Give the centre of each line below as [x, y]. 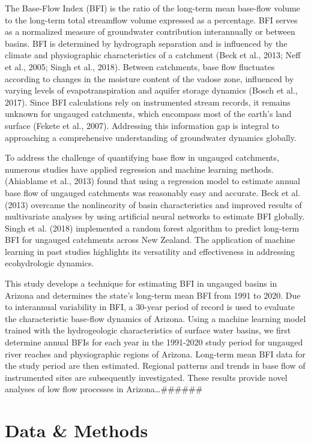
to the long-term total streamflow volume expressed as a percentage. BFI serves [151, 19]
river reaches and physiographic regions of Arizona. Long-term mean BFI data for [155, 354]
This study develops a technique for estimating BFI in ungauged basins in [141, 283]
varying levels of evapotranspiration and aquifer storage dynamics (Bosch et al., [151, 90]
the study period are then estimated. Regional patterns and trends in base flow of [155, 366]
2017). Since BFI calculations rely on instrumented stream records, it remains [148, 102]
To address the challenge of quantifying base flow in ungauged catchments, [142, 157]
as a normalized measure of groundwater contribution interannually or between [150, 31]
